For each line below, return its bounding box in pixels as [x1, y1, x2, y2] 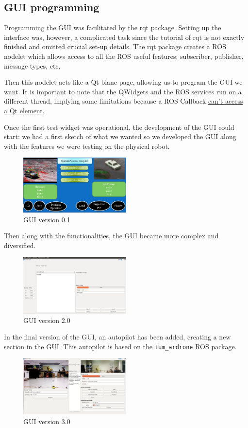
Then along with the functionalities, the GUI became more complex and [4, 231, 219, 241]
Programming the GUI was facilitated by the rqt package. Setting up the [4, 22, 221, 33]
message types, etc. [4, 60, 61, 71]
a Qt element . [4, 105, 45, 115]
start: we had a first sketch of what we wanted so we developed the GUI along [4, 131, 236, 142]
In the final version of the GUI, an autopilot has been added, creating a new [4, 331, 231, 341]
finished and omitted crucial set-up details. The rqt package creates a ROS [4, 41, 226, 52]
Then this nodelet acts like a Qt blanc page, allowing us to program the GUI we [4, 77, 243, 87]
